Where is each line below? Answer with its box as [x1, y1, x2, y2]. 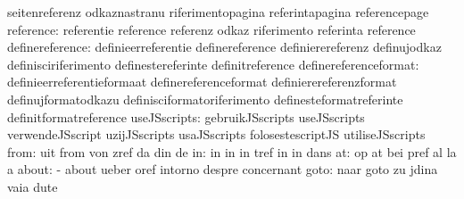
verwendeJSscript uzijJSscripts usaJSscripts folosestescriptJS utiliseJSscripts [7, 125, 426, 144]
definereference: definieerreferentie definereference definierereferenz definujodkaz [7, 37, 442, 56]
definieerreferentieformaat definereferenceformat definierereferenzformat [7, 72, 397, 91]
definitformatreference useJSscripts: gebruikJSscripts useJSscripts [7, 107, 365, 126]
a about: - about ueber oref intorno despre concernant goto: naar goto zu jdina [7, 160, 438, 178]
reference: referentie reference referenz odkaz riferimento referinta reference [7, 20, 416, 38]
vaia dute [7, 177, 58, 195]
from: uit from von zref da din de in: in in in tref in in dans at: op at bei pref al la [7, 142, 457, 161]
